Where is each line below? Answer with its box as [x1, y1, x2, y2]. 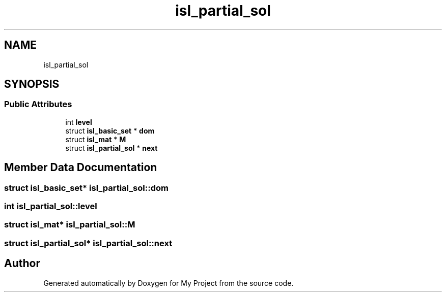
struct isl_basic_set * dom [65, 126, 155, 135]
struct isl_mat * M [65, 135, 126, 144]
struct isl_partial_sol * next [65, 143, 158, 152]
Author [4, 257, 40, 270]
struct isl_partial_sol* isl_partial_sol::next [4, 238, 173, 248]
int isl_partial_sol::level [4, 201, 97, 212]
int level [65, 117, 92, 126]
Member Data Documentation [4, 161, 157, 174]
